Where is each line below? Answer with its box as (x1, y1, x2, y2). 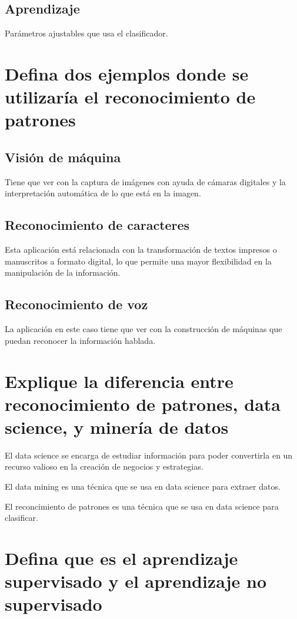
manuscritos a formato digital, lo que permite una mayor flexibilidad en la (5, 255, 272, 267)
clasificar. (5, 511, 38, 524)
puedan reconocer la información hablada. (5, 334, 156, 346)
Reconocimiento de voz (5, 295, 148, 313)
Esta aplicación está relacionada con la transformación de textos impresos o (5, 243, 277, 256)
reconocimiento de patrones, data (5, 392, 281, 416)
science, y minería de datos (5, 414, 229, 439)
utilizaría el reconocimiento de (5, 85, 256, 109)
